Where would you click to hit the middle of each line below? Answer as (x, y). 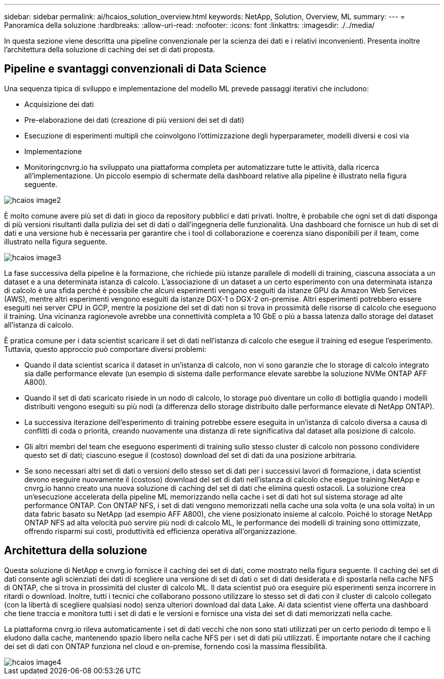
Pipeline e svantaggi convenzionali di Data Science (135, 69)
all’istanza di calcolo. (39, 325)
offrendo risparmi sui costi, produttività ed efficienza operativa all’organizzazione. (161, 531)
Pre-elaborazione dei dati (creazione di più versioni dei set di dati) (134, 120)
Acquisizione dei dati (59, 104)
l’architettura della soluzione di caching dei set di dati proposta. (110, 49)
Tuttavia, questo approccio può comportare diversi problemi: (105, 349)
